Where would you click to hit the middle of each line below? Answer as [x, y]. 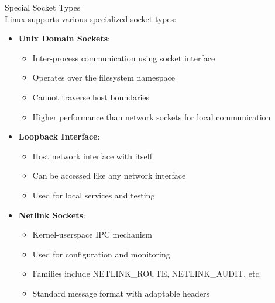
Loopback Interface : [59, 136]
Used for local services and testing [94, 195]
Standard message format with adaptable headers [121, 293]
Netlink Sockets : [52, 215]
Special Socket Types [43, 7]
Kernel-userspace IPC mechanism [92, 234]
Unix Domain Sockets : [64, 38]
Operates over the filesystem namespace [104, 77]
